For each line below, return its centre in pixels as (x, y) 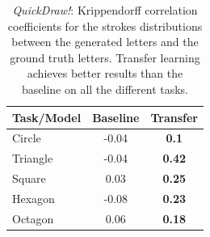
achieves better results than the (105, 73)
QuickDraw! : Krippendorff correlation (105, 10)
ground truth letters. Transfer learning (105, 57)
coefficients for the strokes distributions (105, 25)
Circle (27, 138)
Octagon (33, 218)
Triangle (33, 158)
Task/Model (47, 117)
